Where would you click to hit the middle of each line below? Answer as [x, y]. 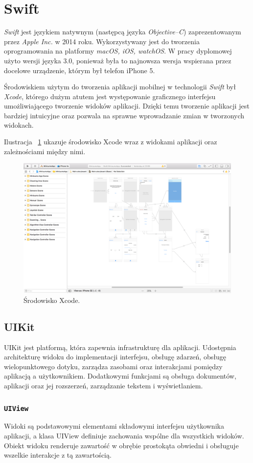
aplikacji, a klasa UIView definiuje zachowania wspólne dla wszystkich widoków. [124, 435]
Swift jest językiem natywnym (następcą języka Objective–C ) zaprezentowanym [123, 32]
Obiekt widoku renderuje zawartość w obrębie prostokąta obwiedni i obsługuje [121, 445]
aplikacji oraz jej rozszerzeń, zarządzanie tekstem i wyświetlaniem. [103, 386]
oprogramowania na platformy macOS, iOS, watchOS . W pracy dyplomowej [118, 51]
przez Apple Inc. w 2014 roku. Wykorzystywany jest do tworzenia [102, 41]
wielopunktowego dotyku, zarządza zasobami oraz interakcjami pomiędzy [113, 366]
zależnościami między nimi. [45, 151]
